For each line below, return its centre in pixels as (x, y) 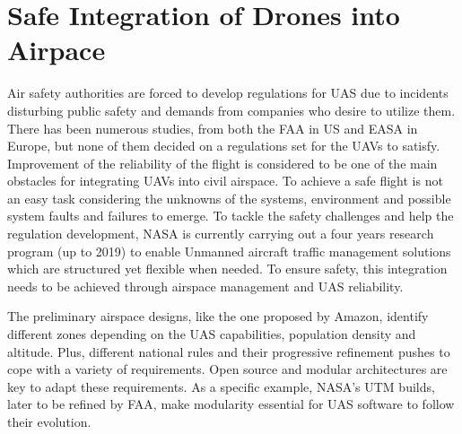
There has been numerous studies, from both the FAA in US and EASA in (213, 128)
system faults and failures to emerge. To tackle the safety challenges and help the (231, 216)
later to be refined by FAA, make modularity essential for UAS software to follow (231, 404)
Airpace (57, 50)
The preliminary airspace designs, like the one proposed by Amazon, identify (218, 316)
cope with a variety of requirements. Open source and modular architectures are (227, 369)
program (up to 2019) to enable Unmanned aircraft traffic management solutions (229, 251)
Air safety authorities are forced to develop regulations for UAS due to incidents (228, 93)
